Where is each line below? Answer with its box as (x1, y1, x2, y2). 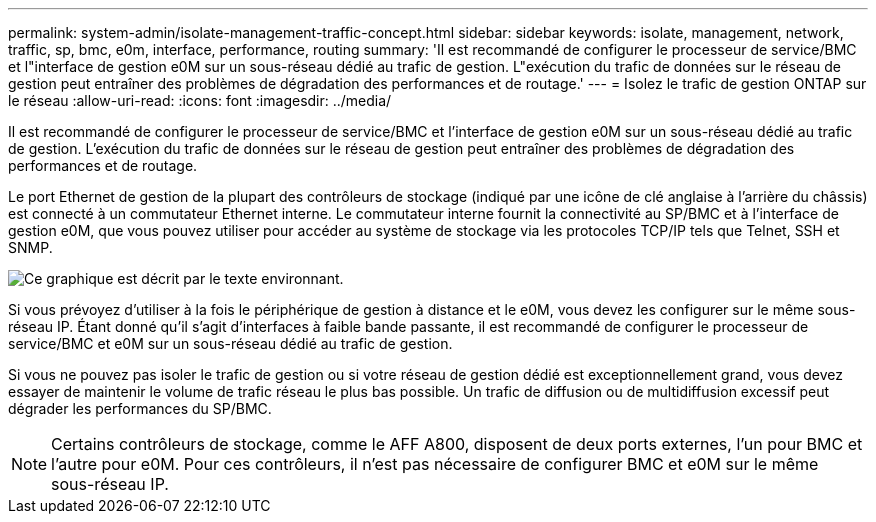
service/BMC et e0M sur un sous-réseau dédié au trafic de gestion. (8, 335, 453, 352)
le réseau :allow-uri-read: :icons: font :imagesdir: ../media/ (8, 92, 392, 109)
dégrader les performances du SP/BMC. (8, 400, 272, 417)
